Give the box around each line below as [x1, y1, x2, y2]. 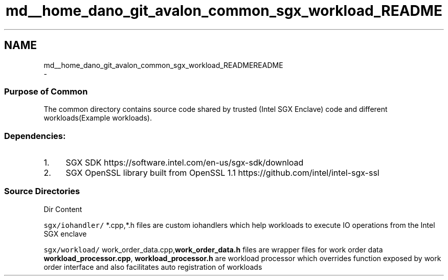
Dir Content [43, 204, 82, 214]
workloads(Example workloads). [43, 113, 152, 123]
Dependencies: [4, 130, 66, 141]
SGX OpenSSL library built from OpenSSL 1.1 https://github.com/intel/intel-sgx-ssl [65, 168, 379, 178]
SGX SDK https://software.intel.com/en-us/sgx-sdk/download [65, 157, 304, 168]
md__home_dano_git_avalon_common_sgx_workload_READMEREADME [43, 60, 283, 69]
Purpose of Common [4, 86, 88, 97]
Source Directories [4, 186, 80, 197]
